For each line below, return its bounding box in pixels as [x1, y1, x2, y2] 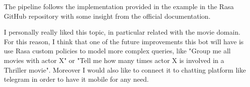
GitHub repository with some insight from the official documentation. [4, 11, 211, 21]
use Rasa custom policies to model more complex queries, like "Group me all [4, 46, 231, 56]
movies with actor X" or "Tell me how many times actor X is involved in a [4, 55, 224, 65]
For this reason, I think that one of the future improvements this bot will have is [4, 36, 244, 46]
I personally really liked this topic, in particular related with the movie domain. [4, 27, 241, 37]
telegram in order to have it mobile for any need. [4, 74, 149, 84]
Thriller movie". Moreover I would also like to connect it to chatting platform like [4, 64, 246, 75]
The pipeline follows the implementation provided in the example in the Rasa [4, 1, 234, 11]
